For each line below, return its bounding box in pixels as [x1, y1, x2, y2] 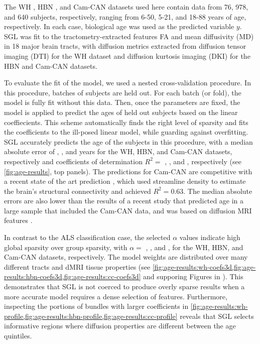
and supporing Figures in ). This [143, 271, 243, 282]
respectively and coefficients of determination [4, 156, 143, 166]
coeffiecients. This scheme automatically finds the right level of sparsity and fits [4, 117, 248, 127]
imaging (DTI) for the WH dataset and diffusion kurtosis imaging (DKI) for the [4, 50, 250, 61]
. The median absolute [183, 185, 252, 196]
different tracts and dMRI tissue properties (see [4, 261, 151, 272]
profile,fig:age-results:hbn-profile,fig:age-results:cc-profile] [4, 310, 178, 321]
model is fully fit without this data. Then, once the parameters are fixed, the [4, 97, 240, 107]
